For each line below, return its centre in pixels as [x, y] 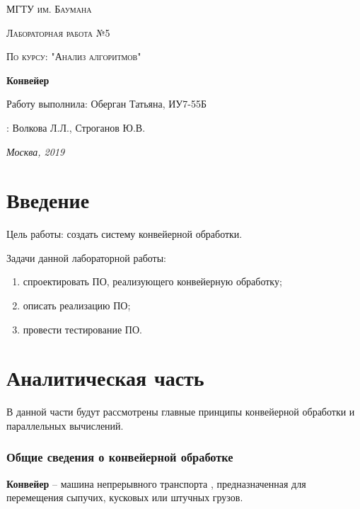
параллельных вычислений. [65, 425]
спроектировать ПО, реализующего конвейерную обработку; [152, 281]
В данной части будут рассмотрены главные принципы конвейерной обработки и [181, 412]
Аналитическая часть [105, 378]
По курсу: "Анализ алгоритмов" [74, 56]
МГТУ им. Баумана [49, 8]
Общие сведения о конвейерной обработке [120, 457]
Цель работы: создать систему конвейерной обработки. [124, 234]
